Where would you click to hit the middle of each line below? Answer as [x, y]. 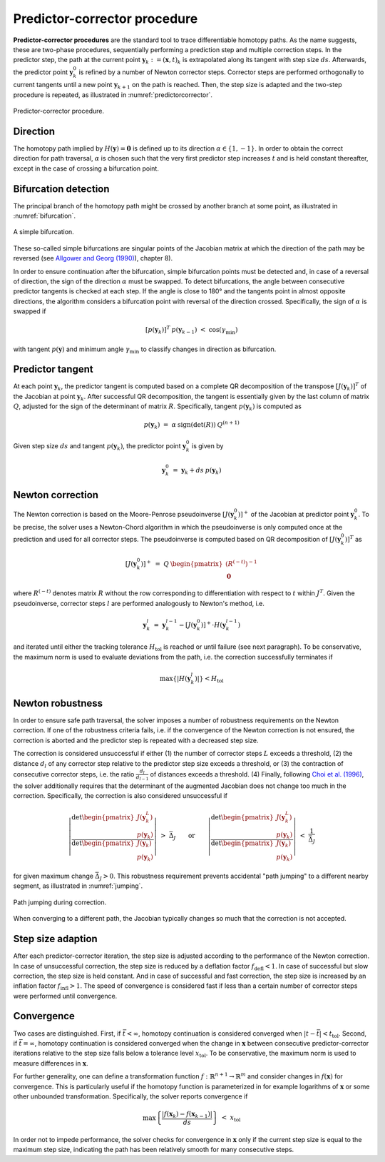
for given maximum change [53, 876]
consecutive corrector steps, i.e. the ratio [74, 774]
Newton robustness [58, 703]
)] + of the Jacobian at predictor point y [296, 514]
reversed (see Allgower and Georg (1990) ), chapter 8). [93, 258]
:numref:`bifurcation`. [45, 216]
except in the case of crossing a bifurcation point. [86, 168]
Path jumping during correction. [60, 902]
